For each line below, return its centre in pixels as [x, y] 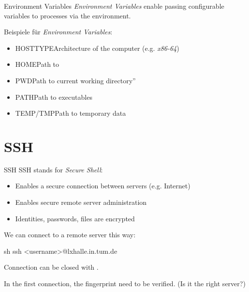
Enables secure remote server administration [81, 202]
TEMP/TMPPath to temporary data [71, 113]
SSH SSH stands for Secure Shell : [53, 169]
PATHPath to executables [54, 97]
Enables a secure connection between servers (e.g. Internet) [103, 186]
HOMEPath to [37, 64]
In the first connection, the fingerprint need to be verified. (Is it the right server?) [125, 284]
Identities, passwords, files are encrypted [75, 218]
